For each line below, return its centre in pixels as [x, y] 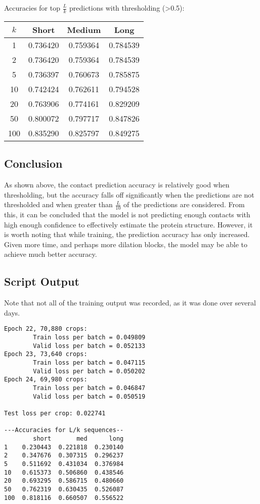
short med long [78, 438]
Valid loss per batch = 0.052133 [89, 346]
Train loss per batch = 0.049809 [89, 338]
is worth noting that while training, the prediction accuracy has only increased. [127, 234]
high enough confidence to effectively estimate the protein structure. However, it [128, 224]
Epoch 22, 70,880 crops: [46, 329]
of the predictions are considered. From [184, 204]
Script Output [42, 281]
